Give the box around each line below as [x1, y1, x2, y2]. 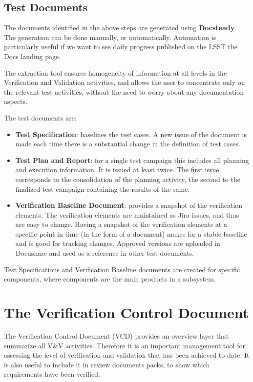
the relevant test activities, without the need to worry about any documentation [4, 86, 244, 97]
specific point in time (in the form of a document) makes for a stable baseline [15, 228, 247, 239]
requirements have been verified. [4, 369, 100, 379]
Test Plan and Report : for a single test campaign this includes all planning [15, 155, 249, 165]
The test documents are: [4, 112, 77, 122]
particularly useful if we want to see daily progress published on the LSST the [4, 41, 237, 52]
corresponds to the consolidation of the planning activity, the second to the [15, 174, 240, 184]
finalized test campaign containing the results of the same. [15, 183, 190, 194]
